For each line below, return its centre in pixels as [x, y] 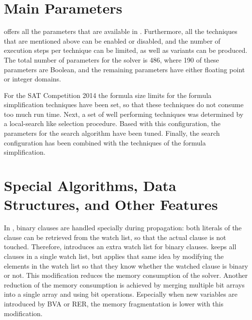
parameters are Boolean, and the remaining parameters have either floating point [125, 69]
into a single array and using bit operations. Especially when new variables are [121, 294]
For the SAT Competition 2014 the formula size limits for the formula [108, 95]
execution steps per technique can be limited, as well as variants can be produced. [126, 50]
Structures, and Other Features [111, 204]
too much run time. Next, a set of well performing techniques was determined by [124, 114]
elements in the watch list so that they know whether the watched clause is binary [126, 265]
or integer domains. [32, 79]
